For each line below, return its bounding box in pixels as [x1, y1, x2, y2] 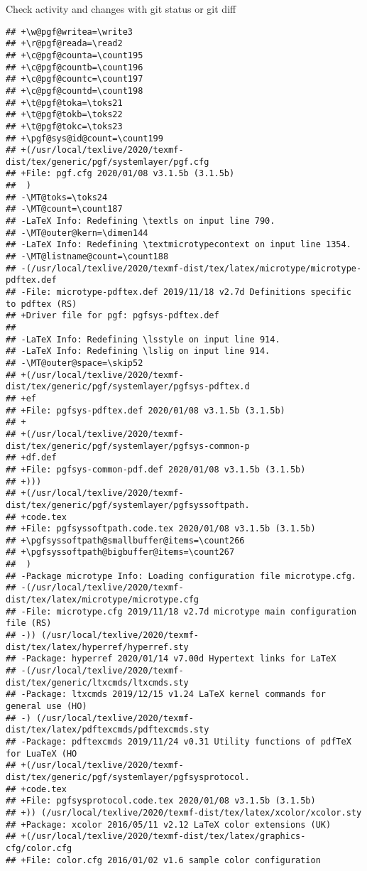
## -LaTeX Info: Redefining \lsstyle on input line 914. [6, 334, 280, 345]
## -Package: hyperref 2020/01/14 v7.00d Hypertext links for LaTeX [6, 654, 336, 664]
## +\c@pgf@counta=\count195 [6, 50, 143, 60]
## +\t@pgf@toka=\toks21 [6, 97, 123, 108]
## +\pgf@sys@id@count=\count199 [6, 133, 163, 144]
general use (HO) [6, 701, 87, 711]
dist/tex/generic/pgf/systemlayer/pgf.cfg [6, 156, 209, 167]
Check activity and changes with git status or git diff [6, 1, 236, 16]
